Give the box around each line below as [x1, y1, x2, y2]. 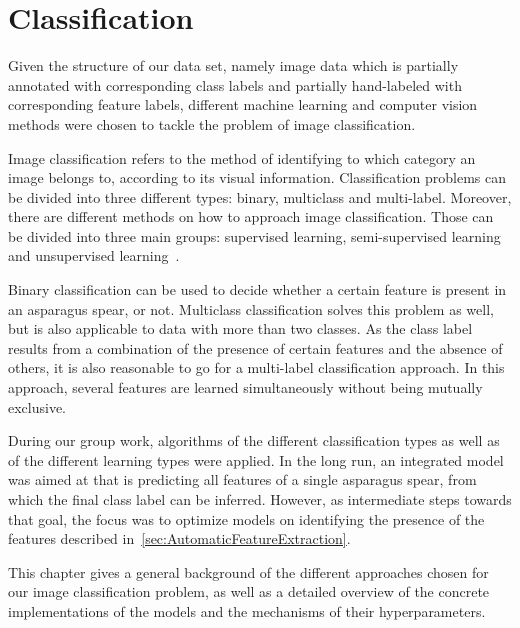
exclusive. [8, 396, 67, 417]
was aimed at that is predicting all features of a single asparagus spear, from [8, 469, 477, 490]
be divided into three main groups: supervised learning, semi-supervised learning [8, 225, 501, 246]
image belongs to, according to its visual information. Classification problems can [8, 167, 506, 188]
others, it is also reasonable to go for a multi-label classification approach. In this [8, 357, 505, 378]
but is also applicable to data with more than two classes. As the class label [8, 318, 473, 339]
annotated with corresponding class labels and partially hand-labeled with [8, 74, 462, 95]
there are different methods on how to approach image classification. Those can [8, 206, 494, 227]
